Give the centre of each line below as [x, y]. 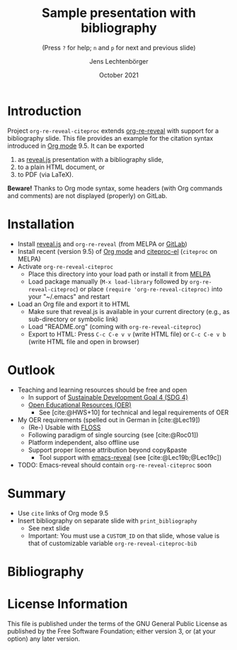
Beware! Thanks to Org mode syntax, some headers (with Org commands [115, 188]
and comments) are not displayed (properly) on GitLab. [87, 195]
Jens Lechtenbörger [119, 61]
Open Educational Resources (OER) [80, 405]
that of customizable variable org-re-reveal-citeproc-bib [112, 543]
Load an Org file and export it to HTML [74, 304]
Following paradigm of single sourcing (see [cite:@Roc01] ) [113, 435]
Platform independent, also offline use [84, 442]
